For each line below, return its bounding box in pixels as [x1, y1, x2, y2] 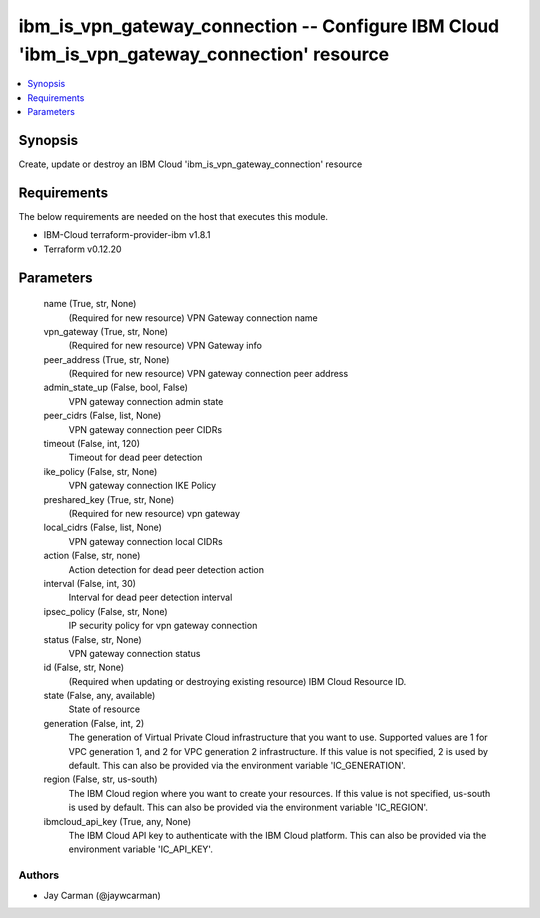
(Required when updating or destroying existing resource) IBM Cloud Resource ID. [68, 675, 407, 687]
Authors [18, 868, 60, 882]
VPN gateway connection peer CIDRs [68, 423, 223, 435]
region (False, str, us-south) [43, 773, 159, 785]
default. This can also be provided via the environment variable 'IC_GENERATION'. [68, 760, 406, 772]
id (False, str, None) [43, 661, 125, 674]
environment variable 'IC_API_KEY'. [68, 843, 214, 855]
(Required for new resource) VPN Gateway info [68, 340, 262, 352]
